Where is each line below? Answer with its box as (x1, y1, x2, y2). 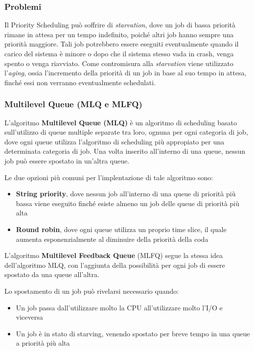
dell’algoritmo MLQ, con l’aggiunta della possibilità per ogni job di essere (4, 259, 225, 270)
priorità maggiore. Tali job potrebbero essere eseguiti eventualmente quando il (4, 39, 239, 49)
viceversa (16, 312, 43, 322)
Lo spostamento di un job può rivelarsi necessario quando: (4, 285, 179, 296)
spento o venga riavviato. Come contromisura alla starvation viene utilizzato (4, 58, 233, 68)
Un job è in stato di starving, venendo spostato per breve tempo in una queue (16, 328, 250, 338)
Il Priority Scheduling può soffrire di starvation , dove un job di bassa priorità (4, 20, 236, 30)
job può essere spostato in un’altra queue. (4, 155, 130, 165)
